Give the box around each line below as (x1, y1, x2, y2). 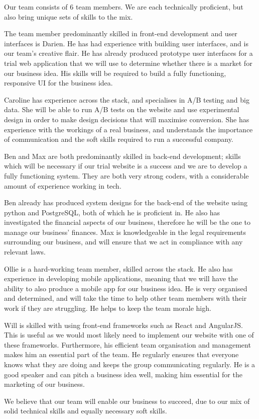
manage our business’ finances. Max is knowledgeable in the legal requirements (4, 226, 246, 237)
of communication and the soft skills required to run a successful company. (4, 134, 233, 144)
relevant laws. (4, 246, 46, 257)
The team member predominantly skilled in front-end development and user (4, 28, 237, 39)
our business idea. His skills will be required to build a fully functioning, (4, 67, 226, 78)
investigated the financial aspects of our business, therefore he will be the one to (4, 217, 250, 227)
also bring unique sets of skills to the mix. (4, 11, 133, 22)
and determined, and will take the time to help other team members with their (4, 293, 247, 303)
